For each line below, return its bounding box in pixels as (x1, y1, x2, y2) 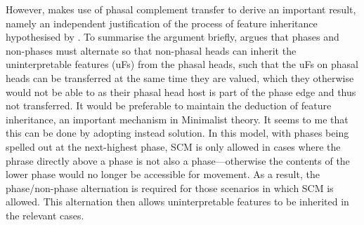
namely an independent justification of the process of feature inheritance (6, 15, 318, 30)
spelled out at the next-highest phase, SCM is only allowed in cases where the (6, 139, 341, 154)
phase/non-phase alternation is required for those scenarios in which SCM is (6, 180, 334, 195)
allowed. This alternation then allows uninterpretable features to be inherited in (6, 194, 349, 209)
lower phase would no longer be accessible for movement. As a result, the (6, 167, 320, 182)
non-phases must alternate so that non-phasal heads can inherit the (6, 43, 297, 57)
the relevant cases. (6, 207, 84, 222)
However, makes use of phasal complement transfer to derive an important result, (6, 2, 356, 16)
